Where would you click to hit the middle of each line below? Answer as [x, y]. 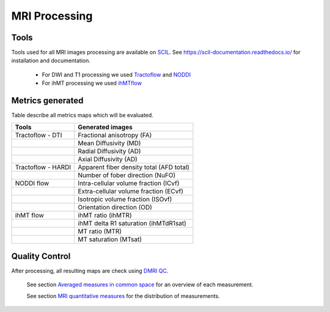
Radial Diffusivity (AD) [109, 151]
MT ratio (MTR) [100, 231]
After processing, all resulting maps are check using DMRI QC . [90, 271]
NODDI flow [32, 183]
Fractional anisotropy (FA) [115, 135]
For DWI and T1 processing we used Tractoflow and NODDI [116, 74]
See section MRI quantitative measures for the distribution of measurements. [123, 296]
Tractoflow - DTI [38, 135]
